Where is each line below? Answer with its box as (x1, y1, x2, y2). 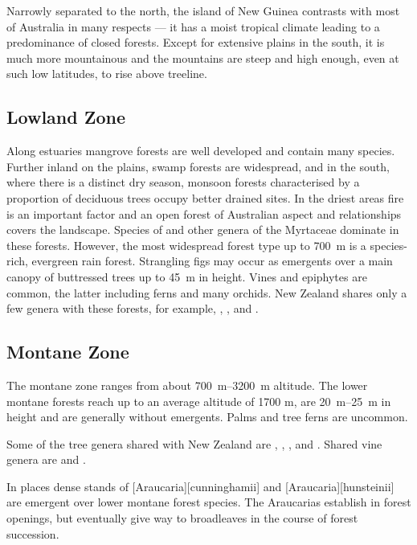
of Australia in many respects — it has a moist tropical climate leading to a (6, 18, 380, 35)
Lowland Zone (6, 104, 126, 129)
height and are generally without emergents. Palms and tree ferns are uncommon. (6, 408, 408, 425)
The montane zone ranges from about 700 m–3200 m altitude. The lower (6, 376, 368, 393)
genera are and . (6, 451, 86, 468)
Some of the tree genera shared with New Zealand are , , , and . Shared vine (6, 435, 382, 452)
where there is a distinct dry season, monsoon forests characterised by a (6, 174, 360, 191)
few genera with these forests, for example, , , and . (6, 300, 259, 317)
